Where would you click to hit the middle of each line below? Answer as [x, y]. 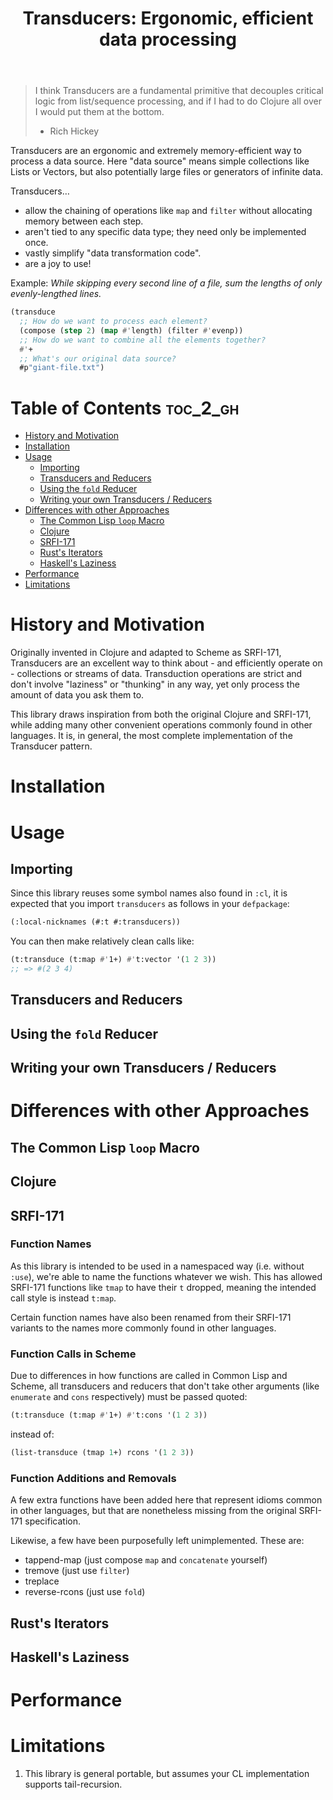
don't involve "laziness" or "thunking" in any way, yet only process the [155, 684]
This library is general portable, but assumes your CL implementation [167, 1774]
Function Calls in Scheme [73, 1354]
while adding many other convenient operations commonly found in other [161, 725]
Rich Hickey [74, 131]
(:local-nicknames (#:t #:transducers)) [96, 922]
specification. [52, 1521]
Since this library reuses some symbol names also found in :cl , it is [149, 893]
